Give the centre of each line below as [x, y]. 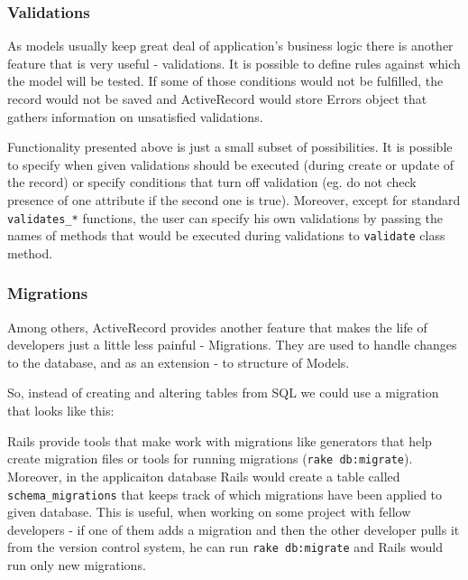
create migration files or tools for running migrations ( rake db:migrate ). [210, 458]
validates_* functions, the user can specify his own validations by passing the [225, 217]
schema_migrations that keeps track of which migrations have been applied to [225, 494]
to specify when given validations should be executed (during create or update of [231, 164]
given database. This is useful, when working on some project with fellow [209, 512]
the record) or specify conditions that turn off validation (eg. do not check [212, 182]
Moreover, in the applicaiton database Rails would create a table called [204, 476]
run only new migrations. [77, 565]
